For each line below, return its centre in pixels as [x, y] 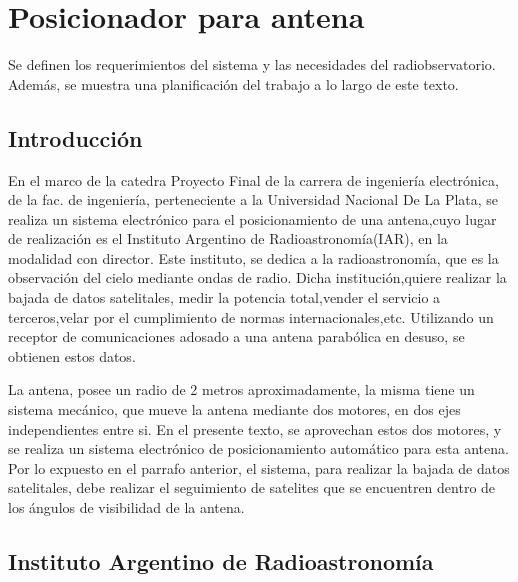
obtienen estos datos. [72, 355]
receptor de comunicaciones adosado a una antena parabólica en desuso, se [236, 336]
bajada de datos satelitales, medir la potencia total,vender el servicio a [224, 297]
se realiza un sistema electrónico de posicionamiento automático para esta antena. [258, 448]
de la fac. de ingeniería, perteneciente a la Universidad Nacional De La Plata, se [253, 199]
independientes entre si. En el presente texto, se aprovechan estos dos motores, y [255, 428]
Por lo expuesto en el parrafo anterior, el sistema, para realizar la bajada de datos [259, 467]
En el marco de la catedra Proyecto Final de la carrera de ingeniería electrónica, [253, 179]
